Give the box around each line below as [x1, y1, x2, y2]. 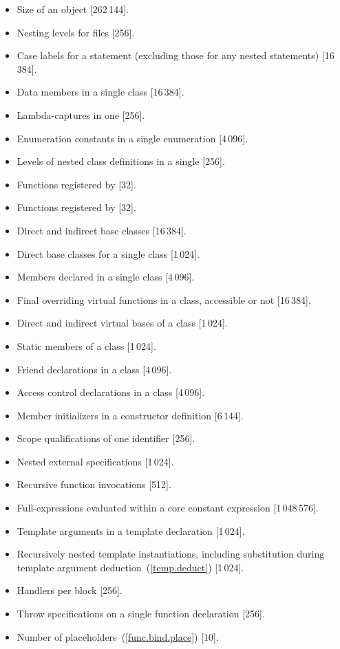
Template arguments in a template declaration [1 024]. [17, 523, 245, 538]
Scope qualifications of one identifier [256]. [17, 431, 195, 445]
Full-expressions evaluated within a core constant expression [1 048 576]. [17, 500, 319, 515]
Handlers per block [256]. [17, 583, 123, 597]
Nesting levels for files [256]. [17, 25, 135, 39]
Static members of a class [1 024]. [17, 338, 156, 353]
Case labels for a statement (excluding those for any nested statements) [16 [17, 48, 334, 63]
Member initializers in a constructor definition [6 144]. [17, 408, 244, 422]
